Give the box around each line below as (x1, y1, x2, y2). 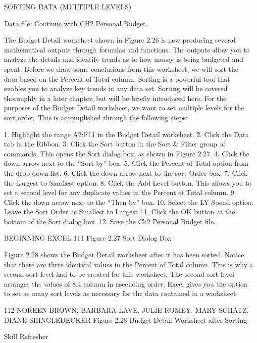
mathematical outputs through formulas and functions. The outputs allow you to (4, 44, 250, 54)
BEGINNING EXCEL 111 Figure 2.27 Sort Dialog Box (4, 233, 172, 243)
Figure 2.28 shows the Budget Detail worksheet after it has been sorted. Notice (4, 249, 244, 260)
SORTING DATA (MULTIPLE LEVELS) (4, 1, 132, 11)
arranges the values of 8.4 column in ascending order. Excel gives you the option (4, 278, 248, 289)
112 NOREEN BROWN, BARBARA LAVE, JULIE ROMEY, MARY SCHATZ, (4, 305, 249, 315)
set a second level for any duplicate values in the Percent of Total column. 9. (4, 187, 236, 197)
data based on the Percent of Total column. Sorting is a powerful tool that (4, 73, 230, 84)
